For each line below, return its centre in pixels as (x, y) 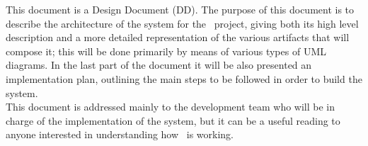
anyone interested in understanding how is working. (120, 134)
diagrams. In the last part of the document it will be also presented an (159, 65)
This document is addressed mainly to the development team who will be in (171, 107)
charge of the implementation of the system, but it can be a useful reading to (173, 120)
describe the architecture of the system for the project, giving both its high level (182, 23)
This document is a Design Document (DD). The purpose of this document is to (180, 9)
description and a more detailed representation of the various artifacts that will (178, 37)
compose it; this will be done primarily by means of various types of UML (166, 51)
